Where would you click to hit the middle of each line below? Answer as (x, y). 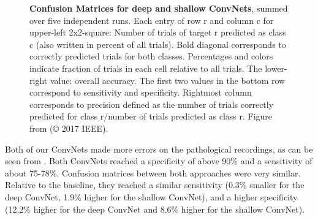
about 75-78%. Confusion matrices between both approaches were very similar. (153, 173)
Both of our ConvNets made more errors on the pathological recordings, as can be (159, 149)
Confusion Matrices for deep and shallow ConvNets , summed (159, 8)
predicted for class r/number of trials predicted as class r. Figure (151, 116)
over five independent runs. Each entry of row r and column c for (152, 20)
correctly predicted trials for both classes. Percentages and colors (151, 56)
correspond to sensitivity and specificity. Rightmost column (141, 92)
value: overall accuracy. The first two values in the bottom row (168, 80)
